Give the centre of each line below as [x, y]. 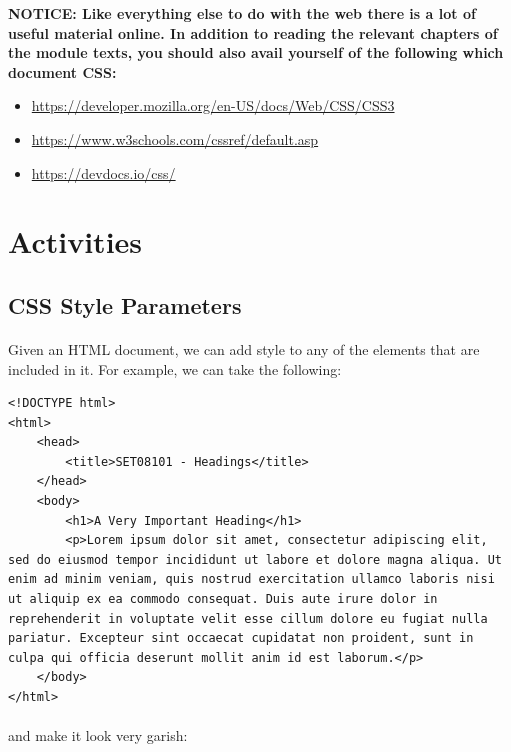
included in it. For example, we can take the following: [175, 368]
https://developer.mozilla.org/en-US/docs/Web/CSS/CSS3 [213, 105]
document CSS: [62, 71]
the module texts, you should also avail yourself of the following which [256, 52]
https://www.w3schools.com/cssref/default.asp [175, 138]
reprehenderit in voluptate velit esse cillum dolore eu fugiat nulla [248, 618]
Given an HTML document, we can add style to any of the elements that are [244, 348]
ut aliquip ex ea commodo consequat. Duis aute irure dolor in [223, 599]
